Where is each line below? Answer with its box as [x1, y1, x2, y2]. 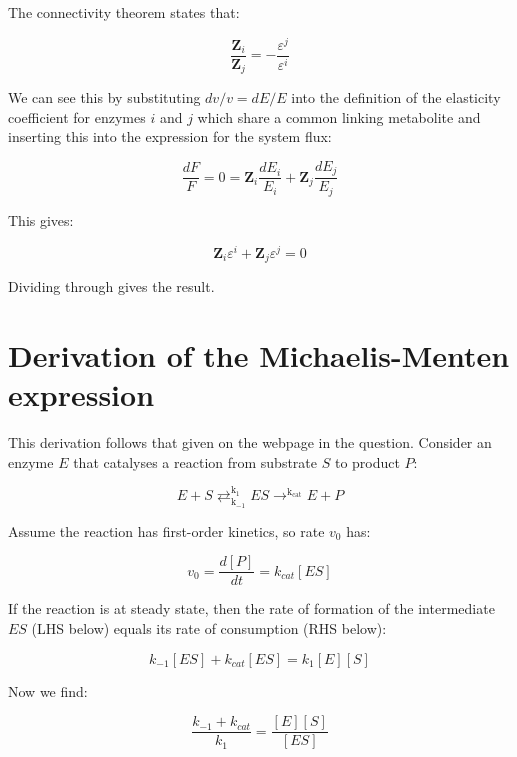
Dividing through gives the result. [8, 276, 215, 297]
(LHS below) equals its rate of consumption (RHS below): [31, 618, 387, 639]
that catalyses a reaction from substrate [73, 451, 318, 472]
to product [334, 451, 400, 472]
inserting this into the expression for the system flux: [8, 126, 332, 147]
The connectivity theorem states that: [8, 2, 240, 22]
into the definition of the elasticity [291, 87, 501, 108]
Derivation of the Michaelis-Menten [8, 334, 510, 375]
